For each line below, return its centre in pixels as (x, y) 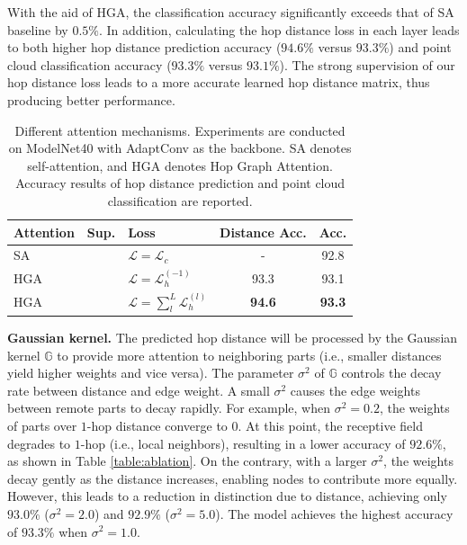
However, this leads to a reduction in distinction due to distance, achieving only (227, 496)
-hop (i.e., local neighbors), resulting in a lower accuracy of (243, 443)
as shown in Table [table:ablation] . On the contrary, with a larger (187, 461)
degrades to (39, 443)
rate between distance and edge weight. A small (139, 390)
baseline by (38, 29)
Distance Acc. (263, 232)
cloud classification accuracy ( (90, 64)
